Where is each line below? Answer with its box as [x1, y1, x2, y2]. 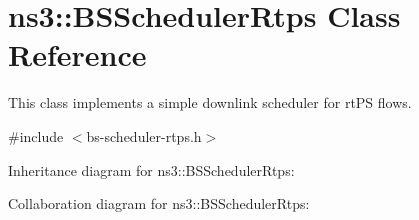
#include [8, 125, 64, 146]
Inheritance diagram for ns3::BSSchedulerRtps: [8, 159, 295, 180]
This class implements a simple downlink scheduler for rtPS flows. [8, 92, 412, 113]
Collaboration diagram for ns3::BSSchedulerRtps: [8, 193, 310, 214]
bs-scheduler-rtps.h [86, 125, 202, 146]
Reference [8, 34, 147, 75]
